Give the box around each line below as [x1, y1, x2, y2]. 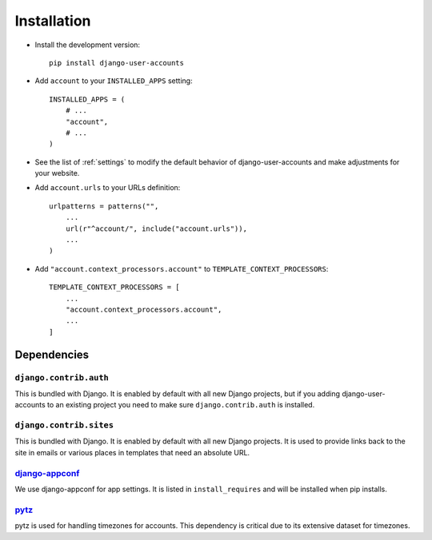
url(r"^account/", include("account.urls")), [65, 224, 248, 233]
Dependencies [14, 347, 90, 361]
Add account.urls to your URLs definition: [34, 183, 181, 193]
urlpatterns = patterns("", [49, 201, 159, 211]
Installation [14, 12, 91, 30]
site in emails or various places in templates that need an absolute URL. [14, 447, 250, 457]
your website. [34, 169, 80, 178]
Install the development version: [34, 40, 140, 50]
